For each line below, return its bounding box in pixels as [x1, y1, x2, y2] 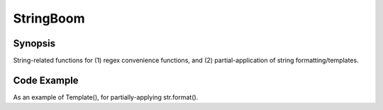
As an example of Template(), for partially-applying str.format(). [13, 92, 199, 102]
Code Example [13, 74, 79, 86]
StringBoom [13, 11, 85, 26]
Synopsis [13, 37, 56, 49]
